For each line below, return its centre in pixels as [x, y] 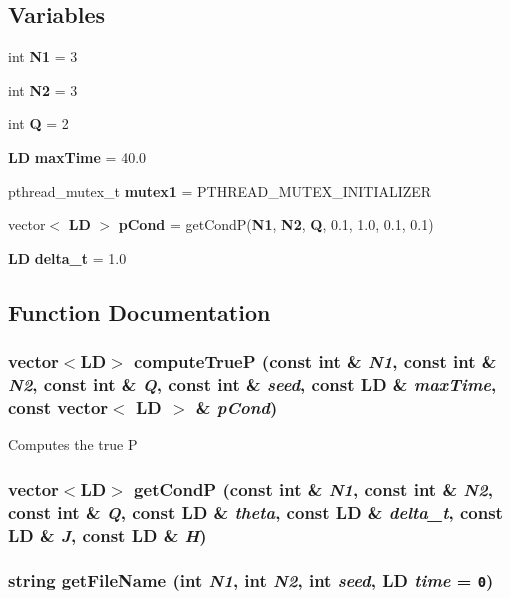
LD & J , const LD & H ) [107, 534]
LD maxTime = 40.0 [77, 156]
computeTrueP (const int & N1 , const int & [315, 361]
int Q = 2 [38, 123]
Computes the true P [73, 444]
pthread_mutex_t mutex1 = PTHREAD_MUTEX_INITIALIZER [220, 190]
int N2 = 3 [43, 89]
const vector [58, 406]
